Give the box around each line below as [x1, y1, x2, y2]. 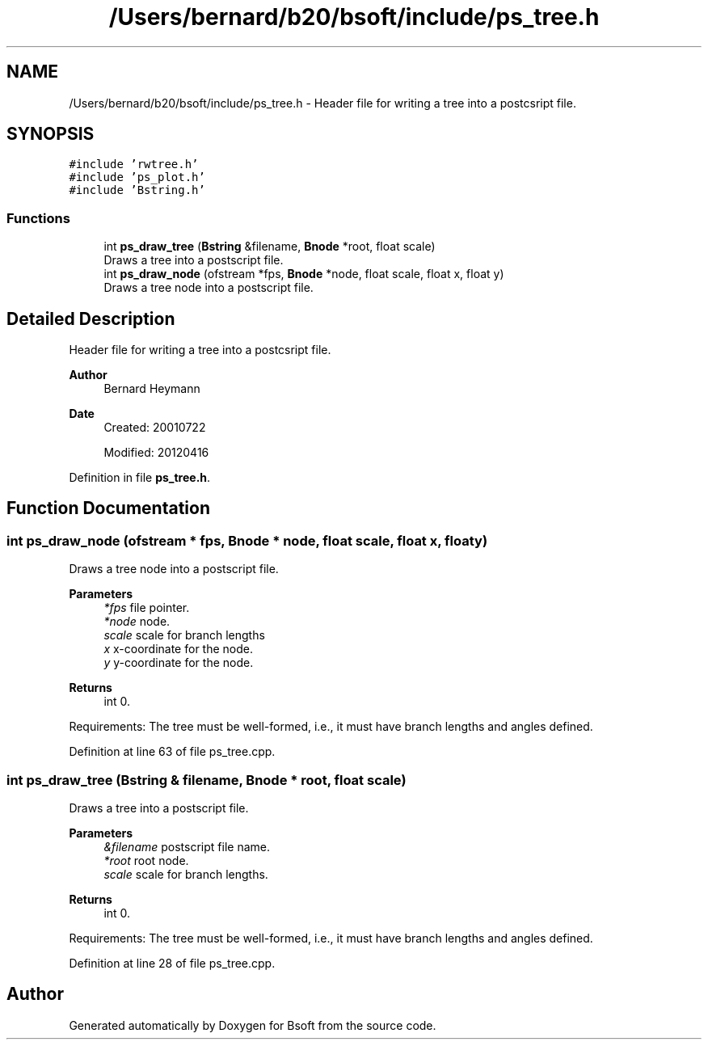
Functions [6, 209, 70, 226]
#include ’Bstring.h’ [69, 183, 205, 197]
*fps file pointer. [103, 601, 190, 615]
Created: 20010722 [103, 420, 206, 435]
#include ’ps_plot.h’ [69, 171, 205, 184]
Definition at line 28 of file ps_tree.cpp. [69, 956, 276, 970]
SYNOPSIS [6, 124, 95, 145]
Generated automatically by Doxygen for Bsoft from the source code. [69, 1018, 436, 1032]
